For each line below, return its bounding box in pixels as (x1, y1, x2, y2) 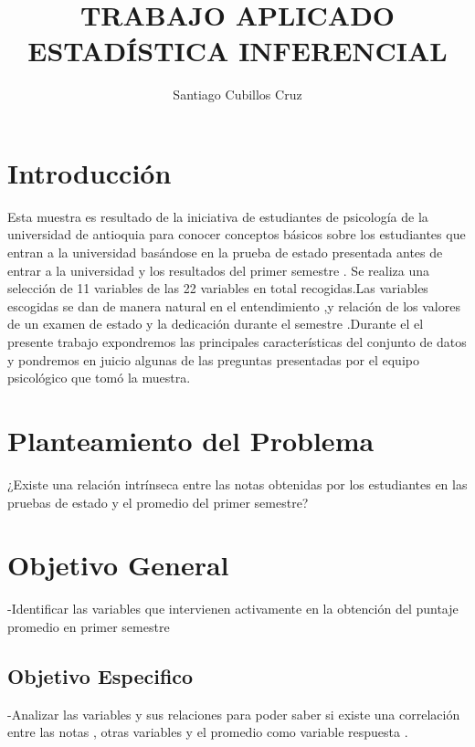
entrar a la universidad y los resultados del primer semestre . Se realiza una (7, 260, 429, 279)
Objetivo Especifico (7, 661, 194, 689)
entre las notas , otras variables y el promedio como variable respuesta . (7, 722, 408, 742)
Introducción (7, 153, 172, 191)
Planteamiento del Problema (7, 421, 375, 458)
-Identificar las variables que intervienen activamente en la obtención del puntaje (7, 599, 459, 618)
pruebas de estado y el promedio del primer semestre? (7, 492, 309, 511)
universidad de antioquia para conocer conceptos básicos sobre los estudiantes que (7, 225, 466, 244)
